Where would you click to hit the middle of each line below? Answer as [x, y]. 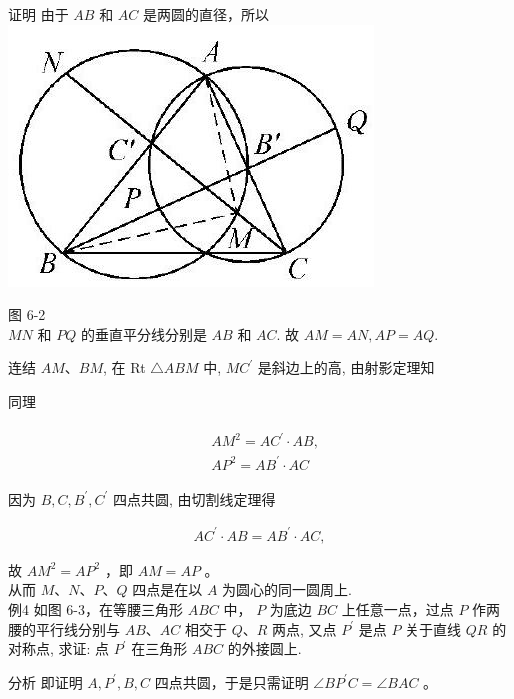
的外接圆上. [264, 648]
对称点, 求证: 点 [59, 648]
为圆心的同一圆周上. [287, 589]
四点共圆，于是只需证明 [231, 681]
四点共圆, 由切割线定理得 [194, 498]
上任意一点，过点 [397, 608]
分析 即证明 [45, 681]
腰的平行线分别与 [64, 628]
